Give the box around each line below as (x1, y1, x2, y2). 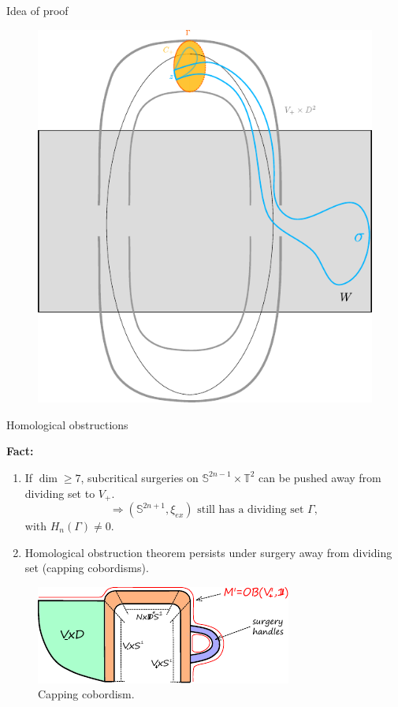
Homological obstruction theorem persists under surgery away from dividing (24, 544, 392, 560)
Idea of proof (6, 2, 69, 18)
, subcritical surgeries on (80, 469, 199, 485)
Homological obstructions (6, 416, 128, 432)
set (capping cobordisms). (24, 559, 149, 576)
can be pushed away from (259, 469, 381, 485)
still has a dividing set (197, 504, 304, 515)
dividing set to (24, 484, 95, 501)
